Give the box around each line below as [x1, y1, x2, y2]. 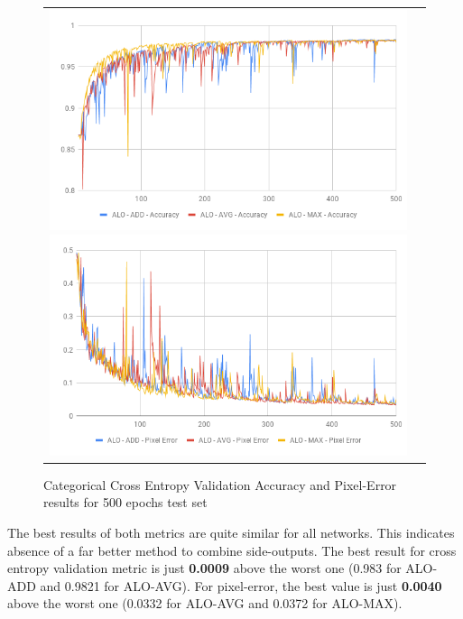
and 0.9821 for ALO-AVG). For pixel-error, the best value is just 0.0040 [40, 576, 442, 595]
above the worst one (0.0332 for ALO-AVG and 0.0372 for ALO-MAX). [7, 594, 403, 613]
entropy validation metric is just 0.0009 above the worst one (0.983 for [7, 559, 402, 577]
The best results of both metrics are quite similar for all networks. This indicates [7, 522, 455, 541]
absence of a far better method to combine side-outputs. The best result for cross [7, 540, 457, 559]
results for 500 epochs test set [43, 493, 208, 512]
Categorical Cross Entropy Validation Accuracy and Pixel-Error [43, 475, 397, 494]
